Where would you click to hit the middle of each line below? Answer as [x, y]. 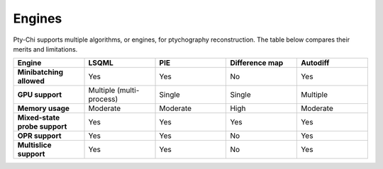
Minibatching [40, 72]
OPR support [39, 136]
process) [103, 99]
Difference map [257, 63]
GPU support [40, 95]
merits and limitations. [45, 49]
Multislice [34, 145]
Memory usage [44, 108]
